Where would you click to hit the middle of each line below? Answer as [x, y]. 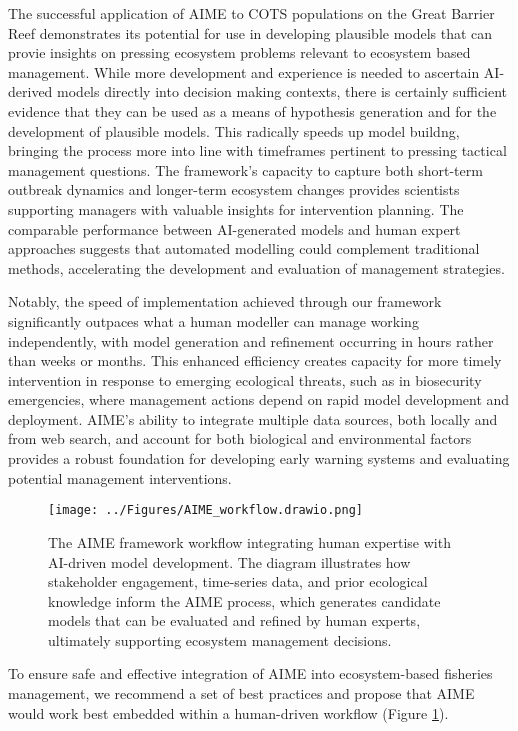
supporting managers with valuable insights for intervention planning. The [236, 208]
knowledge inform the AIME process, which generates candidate [244, 600]
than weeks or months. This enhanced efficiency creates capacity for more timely [255, 360]
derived [30, 91]
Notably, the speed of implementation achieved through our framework [225, 301]
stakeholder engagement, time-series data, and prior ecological [238, 581]
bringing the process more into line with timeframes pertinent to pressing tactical [257, 150]
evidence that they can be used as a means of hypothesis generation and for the [252, 110]
